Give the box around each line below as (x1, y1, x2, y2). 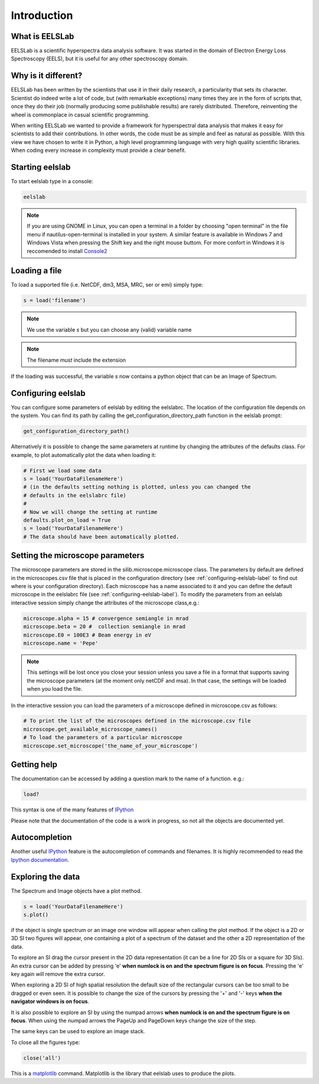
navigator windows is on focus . (11, 998, 90, 1005)
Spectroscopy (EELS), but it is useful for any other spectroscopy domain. (11, 55, 188, 62)
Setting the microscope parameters (11, 550, 145, 561)
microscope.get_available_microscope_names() (23, 726, 158, 732)
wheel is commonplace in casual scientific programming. (11, 111, 150, 118)
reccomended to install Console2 (27, 247, 108, 254)
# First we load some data (23, 467, 102, 474)
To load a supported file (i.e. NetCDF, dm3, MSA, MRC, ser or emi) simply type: (11, 281, 204, 288)
